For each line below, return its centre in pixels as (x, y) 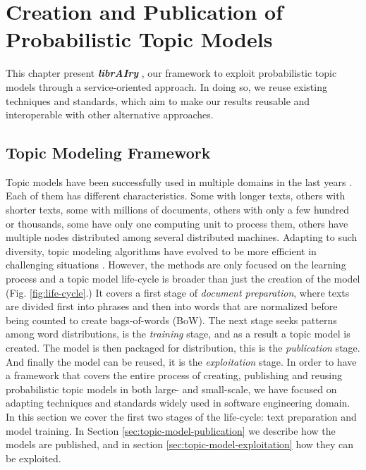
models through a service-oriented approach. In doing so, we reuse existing (166, 86)
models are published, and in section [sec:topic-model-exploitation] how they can (180, 444)
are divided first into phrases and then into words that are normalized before (172, 306)
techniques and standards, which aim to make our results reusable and (158, 100)
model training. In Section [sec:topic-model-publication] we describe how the (171, 430)
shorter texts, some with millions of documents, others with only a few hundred (178, 210)
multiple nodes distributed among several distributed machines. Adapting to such (182, 237)
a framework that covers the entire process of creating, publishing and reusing (174, 375)
